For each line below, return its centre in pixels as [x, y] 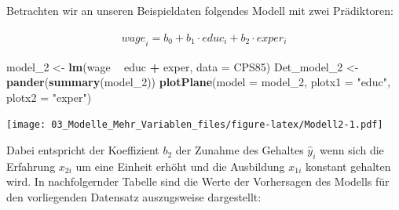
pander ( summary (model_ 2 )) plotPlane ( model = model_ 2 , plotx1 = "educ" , [198, 82]
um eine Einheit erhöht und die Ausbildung [180, 166]
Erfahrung [31, 166]
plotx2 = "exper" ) [49, 97]
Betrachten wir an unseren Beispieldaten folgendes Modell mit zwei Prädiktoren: [200, 10]
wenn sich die [352, 150]
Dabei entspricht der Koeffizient [83, 150]
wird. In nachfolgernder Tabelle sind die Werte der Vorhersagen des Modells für [198, 181]
